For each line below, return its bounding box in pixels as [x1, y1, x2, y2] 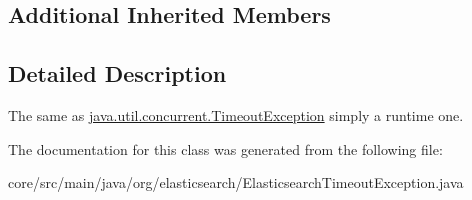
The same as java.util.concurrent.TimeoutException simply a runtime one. [8, 104, 464, 125]
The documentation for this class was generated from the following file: [8, 138, 443, 159]
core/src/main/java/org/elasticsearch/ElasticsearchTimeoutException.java [8, 172, 464, 193]
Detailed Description [8, 58, 227, 89]
